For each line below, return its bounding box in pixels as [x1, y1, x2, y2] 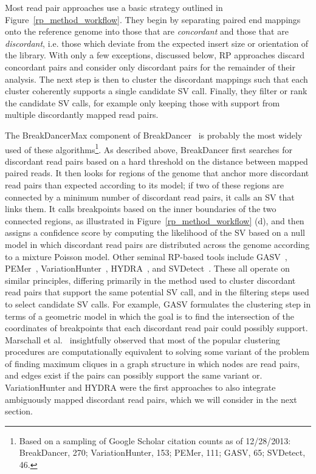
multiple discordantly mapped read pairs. [5, 108, 159, 121]
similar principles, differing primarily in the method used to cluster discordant [5, 273, 296, 286]
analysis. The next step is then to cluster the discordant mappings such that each [5, 72, 308, 85]
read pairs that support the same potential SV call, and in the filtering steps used [5, 286, 309, 298]
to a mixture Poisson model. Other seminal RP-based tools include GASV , [5, 250, 287, 263]
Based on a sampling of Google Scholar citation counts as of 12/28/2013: [19, 434, 291, 447]
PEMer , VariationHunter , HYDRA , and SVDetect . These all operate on [5, 262, 290, 275]
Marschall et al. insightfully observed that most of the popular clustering [5, 333, 280, 346]
